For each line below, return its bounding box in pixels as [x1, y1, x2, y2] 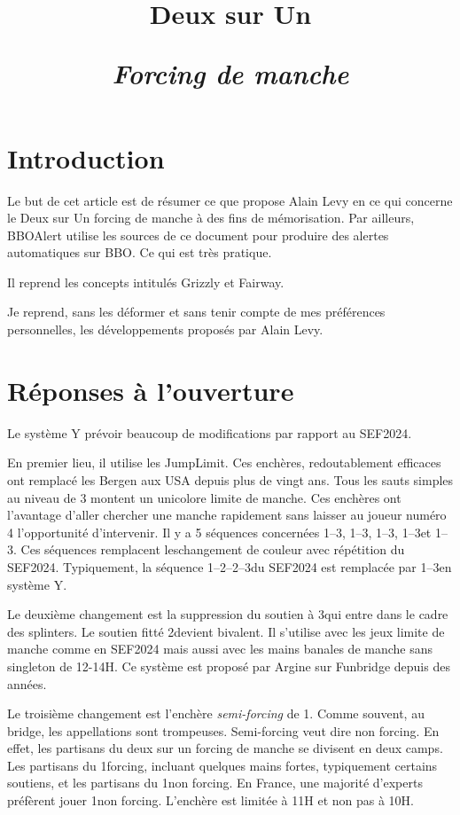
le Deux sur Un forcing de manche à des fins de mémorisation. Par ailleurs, [7, 208, 415, 227]
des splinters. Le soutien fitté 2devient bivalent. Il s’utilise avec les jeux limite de [7, 622, 445, 640]
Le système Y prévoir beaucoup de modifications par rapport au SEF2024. [7, 423, 412, 442]
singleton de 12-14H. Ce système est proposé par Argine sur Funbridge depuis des [7, 656, 450, 675]
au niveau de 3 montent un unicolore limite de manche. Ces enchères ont [7, 488, 402, 506]
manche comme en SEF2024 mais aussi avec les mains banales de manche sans [7, 639, 433, 658]
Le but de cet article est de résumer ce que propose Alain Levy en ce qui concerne [7, 191, 453, 209]
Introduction [7, 139, 165, 176]
